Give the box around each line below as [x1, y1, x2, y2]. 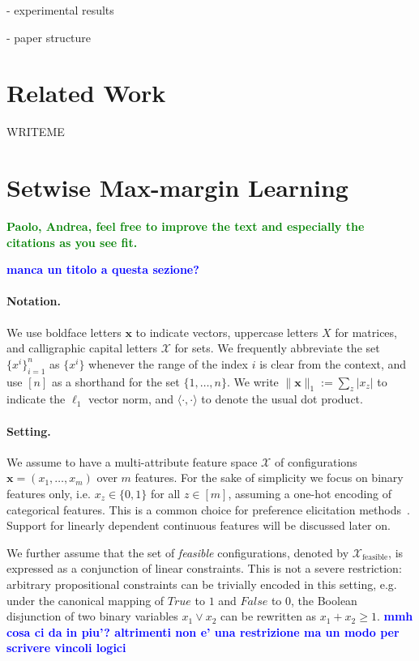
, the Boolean [291, 591, 357, 608]
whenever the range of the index [88, 355, 248, 372]
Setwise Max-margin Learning [6, 171, 348, 204]
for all [150, 484, 181, 501]
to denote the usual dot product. [201, 390, 363, 407]
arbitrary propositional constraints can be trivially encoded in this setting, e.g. [6, 575, 397, 592]
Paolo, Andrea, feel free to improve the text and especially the [6, 218, 365, 235]
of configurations [274, 453, 357, 470]
